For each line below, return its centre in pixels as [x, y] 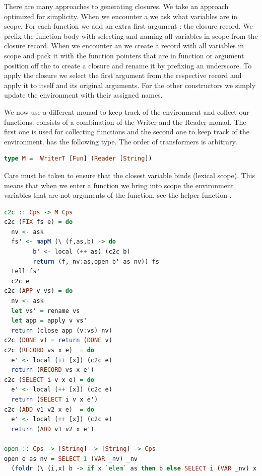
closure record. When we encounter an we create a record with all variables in [124, 46]
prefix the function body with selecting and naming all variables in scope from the [131, 35]
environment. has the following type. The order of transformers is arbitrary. [121, 141]
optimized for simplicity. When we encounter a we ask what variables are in [121, 16]
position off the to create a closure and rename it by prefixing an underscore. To [128, 65]
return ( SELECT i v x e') [55, 399]
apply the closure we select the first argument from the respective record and [123, 75]
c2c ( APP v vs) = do [39, 291]
